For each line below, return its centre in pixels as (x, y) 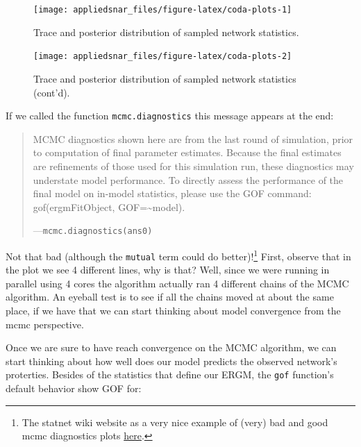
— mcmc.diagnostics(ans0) (93, 230)
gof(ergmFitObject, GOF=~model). (109, 206)
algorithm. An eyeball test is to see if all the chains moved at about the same (170, 297)
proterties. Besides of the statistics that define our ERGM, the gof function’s (170, 374)
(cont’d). (52, 92)
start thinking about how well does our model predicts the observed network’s (171, 361)
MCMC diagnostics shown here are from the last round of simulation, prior (193, 138)
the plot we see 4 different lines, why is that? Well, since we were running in (168, 270)
